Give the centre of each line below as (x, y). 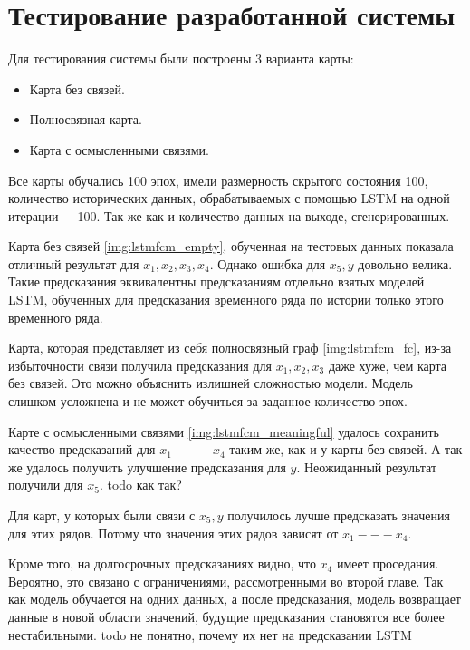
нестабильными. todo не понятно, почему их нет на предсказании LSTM (210, 634)
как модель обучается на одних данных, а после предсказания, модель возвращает (235, 599)
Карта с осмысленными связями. (119, 149)
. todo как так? (140, 485)
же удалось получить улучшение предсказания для (147, 466)
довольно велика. (405, 263)
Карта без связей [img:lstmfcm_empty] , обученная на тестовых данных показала (231, 246)
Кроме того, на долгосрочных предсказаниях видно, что (162, 563)
